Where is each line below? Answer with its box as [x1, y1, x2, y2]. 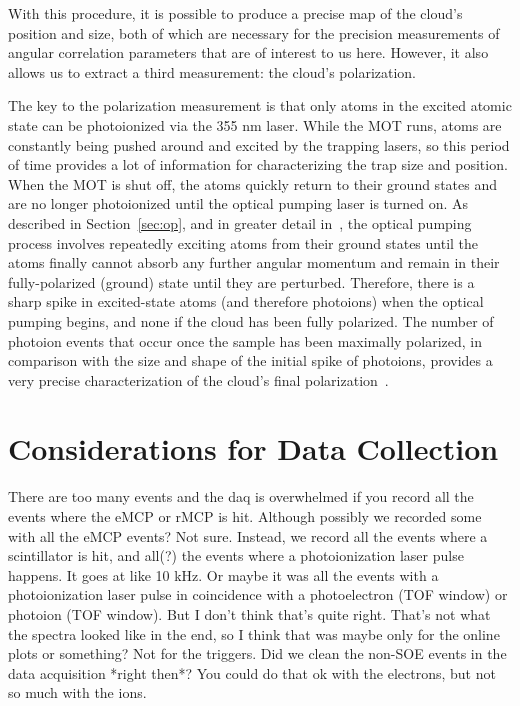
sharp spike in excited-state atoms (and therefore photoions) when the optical [8, 291, 484, 312]
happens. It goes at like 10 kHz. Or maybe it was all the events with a [8, 564, 439, 585]
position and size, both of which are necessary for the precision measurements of [8, 22, 500, 43]
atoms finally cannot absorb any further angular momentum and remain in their [8, 252, 500, 273]
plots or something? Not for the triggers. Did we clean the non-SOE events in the [8, 643, 507, 664]
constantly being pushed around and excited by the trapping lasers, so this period [8, 134, 510, 155]
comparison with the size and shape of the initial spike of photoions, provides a [8, 350, 493, 371]
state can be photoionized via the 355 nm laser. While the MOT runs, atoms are [8, 114, 502, 135]
